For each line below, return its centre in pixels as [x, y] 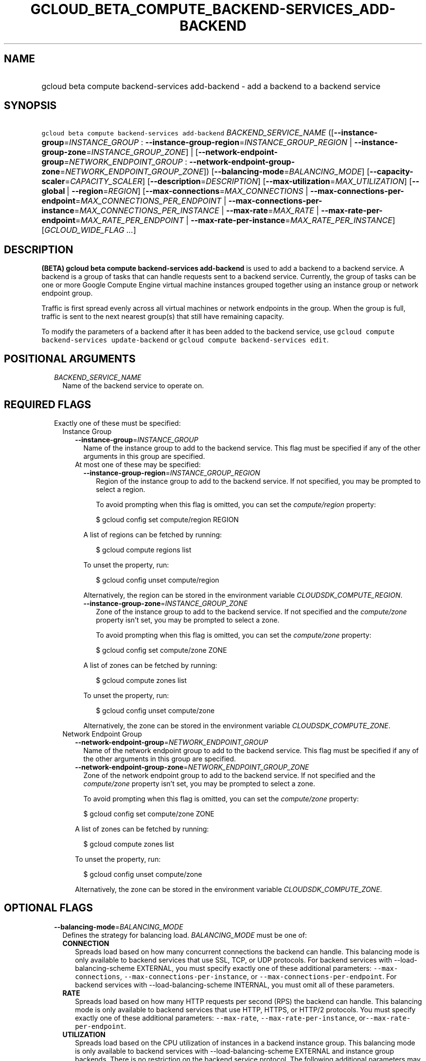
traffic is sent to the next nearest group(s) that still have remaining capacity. [163, 317]
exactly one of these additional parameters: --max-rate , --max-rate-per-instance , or [220, 1018]
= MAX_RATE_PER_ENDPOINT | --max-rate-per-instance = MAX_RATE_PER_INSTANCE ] [235, 220]
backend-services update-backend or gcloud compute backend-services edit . [185, 340]
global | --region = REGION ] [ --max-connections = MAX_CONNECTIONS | [175, 191]
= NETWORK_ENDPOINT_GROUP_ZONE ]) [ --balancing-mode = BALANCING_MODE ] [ [215, 172]
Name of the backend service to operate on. [133, 386]
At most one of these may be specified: [138, 464]
